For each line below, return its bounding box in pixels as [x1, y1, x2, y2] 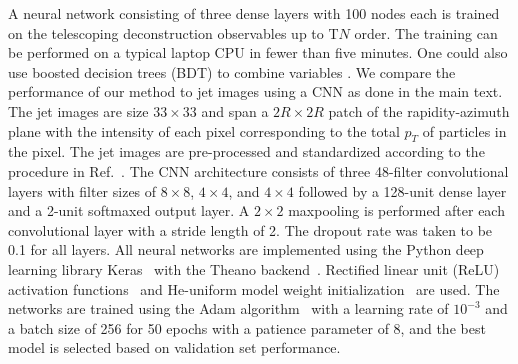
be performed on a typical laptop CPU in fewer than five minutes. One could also [8, 42, 508, 63]
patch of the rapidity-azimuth [328, 100, 510, 121]
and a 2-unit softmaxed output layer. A [8, 200, 250, 221]
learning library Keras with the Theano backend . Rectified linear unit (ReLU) [8, 258, 500, 279]
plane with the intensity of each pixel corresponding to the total [8, 120, 400, 141]
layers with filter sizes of [8, 180, 157, 201]
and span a [201, 100, 269, 121]
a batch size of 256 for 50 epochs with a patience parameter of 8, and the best [8, 317, 486, 338]
